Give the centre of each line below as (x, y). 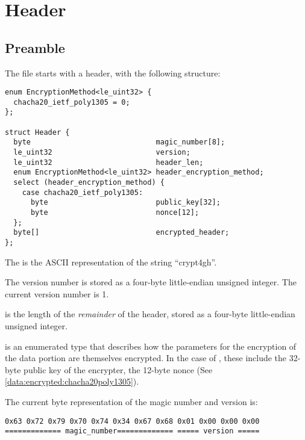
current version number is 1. (57, 293)
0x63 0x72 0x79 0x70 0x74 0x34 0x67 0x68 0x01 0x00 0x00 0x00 (132, 421)
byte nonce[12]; (115, 213)
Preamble (35, 47)
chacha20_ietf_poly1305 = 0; (72, 102)
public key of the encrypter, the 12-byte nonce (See (118, 369)
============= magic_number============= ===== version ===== (132, 431)
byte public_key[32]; (125, 203)
